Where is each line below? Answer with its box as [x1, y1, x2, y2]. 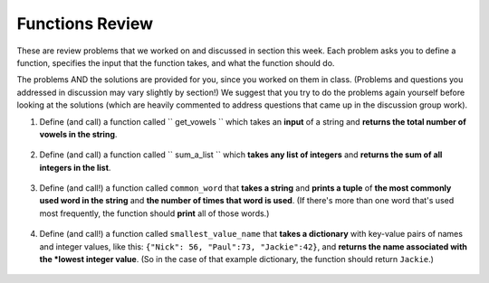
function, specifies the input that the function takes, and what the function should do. [16, 57, 335, 68]
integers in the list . [39, 162, 111, 173]
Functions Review [16, 14, 154, 33]
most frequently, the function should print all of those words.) [39, 208, 270, 219]
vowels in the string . [39, 128, 118, 139]
